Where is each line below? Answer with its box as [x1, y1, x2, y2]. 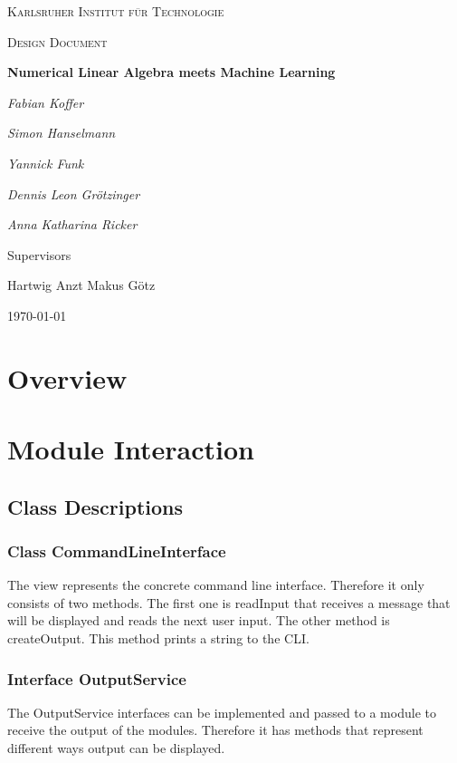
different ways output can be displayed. [7, 739, 225, 758]
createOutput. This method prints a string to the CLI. [7, 629, 309, 648]
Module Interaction [7, 430, 254, 468]
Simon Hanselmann [7, 123, 116, 142]
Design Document [7, 32, 108, 51]
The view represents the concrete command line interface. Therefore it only [7, 575, 424, 594]
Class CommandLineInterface [7, 539, 226, 562]
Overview [7, 359, 128, 396]
